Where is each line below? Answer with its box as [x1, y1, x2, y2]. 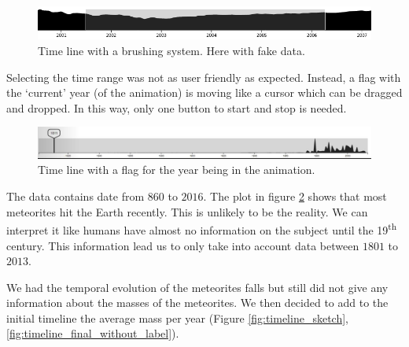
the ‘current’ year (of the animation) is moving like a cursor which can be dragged [6, 84, 403, 101]
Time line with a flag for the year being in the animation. [38, 161, 315, 178]
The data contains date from [6, 188, 145, 205]
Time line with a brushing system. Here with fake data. [38, 42, 305, 58]
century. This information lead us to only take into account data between [6, 237, 359, 253]
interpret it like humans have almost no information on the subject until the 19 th [6, 220, 397, 238]
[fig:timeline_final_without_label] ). [6, 325, 179, 341]
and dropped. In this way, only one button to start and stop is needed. [6, 99, 347, 116]
